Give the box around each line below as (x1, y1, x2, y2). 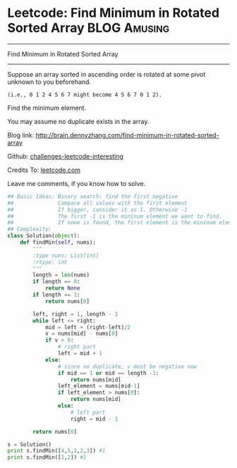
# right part (57, 343, 97, 350)
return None (44, 285, 80, 292)
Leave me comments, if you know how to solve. (7, 179, 146, 187)
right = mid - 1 (70, 415, 119, 422)
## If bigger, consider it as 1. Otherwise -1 (7, 206, 188, 213)
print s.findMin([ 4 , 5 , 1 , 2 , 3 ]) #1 (7, 448, 106, 455)
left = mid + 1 (57, 350, 102, 357)
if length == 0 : (32, 278, 80, 285)
